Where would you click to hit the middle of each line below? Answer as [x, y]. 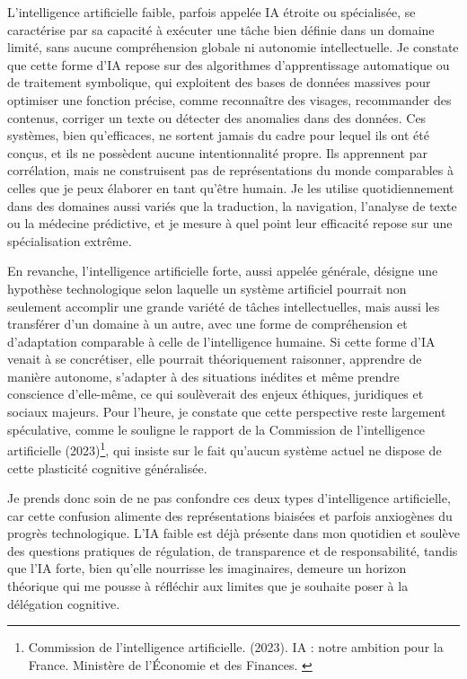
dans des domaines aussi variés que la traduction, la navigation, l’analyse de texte [232, 205]
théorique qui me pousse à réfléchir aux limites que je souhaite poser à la [208, 586]
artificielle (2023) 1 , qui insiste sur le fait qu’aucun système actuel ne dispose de [225, 449]
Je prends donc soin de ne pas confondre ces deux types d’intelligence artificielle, [229, 498]
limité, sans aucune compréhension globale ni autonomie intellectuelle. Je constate [233, 47]
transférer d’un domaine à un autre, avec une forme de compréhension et [207, 324]
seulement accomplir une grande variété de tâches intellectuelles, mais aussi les [224, 306]
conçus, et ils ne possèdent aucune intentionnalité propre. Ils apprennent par [218, 152]
